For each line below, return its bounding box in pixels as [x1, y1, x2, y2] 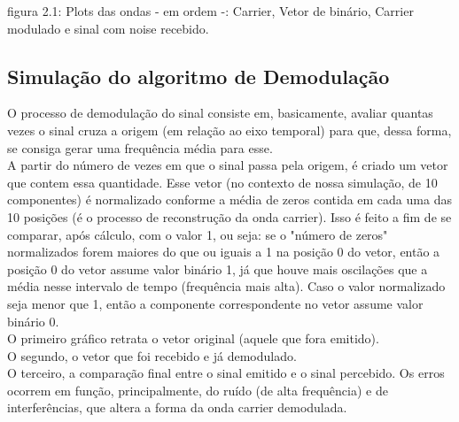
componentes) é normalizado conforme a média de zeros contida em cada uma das [7, 190, 452, 209]
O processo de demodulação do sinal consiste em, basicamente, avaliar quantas [7, 104, 433, 122]
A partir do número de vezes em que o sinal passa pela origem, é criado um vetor [7, 156, 448, 174]
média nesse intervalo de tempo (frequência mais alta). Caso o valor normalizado [7, 277, 446, 295]
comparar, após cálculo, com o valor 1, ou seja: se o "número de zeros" [7, 225, 388, 243]
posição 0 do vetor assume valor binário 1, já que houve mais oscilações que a [7, 259, 428, 278]
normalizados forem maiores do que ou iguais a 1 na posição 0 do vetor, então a [7, 242, 440, 261]
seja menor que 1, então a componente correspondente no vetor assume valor [7, 294, 424, 312]
